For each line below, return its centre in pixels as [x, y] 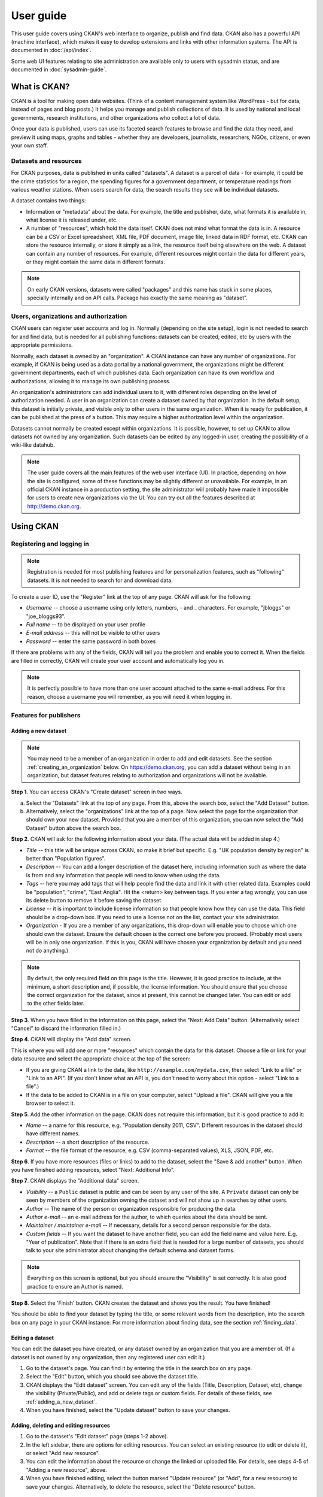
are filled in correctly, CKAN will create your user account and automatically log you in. [118, 660]
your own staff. [30, 145]
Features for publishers [46, 715]
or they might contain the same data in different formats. [96, 262]
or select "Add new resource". [63, 1453]
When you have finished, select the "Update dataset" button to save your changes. [128, 1410]
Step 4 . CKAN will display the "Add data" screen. [71, 1040]
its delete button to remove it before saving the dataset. [94, 900]
